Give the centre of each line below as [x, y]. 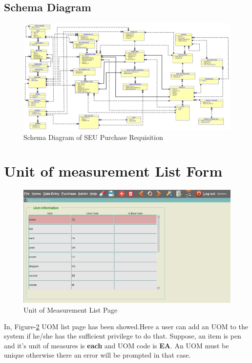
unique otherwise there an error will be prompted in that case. [97, 355]
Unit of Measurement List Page [71, 310]
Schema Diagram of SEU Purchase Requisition [93, 137]
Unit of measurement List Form [113, 171]
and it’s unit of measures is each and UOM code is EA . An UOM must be [116, 345]
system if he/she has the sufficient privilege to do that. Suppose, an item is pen [123, 336]
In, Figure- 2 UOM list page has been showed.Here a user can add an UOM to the [126, 326]
